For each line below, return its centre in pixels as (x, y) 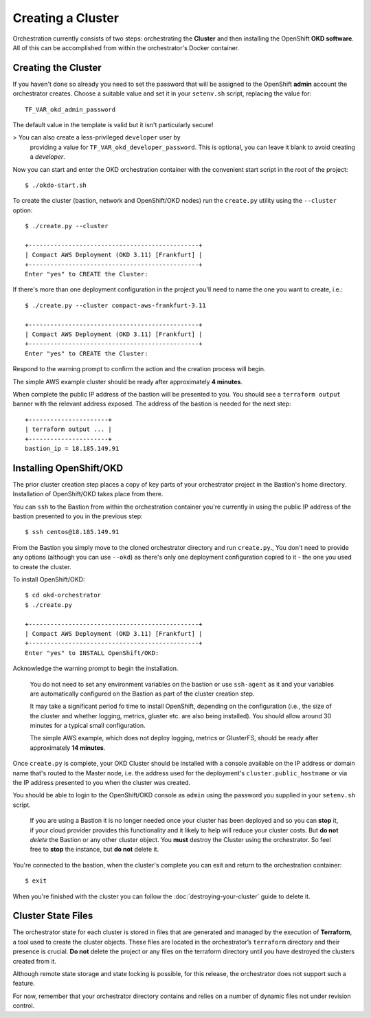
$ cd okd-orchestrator (63, 595)
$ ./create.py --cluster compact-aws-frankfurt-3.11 (115, 305)
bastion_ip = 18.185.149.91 (72, 448)
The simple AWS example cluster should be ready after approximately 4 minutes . (128, 381)
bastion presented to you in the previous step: (78, 516)
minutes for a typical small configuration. (88, 726)
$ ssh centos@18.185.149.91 (72, 532)
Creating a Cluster (66, 18)
